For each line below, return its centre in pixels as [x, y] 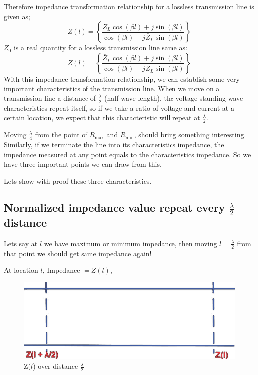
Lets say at [21, 243]
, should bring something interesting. [190, 135]
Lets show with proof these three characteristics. [78, 180]
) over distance [55, 366]
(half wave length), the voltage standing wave [174, 98]
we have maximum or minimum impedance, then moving [130, 243]
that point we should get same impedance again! [78, 253]
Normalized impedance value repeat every [115, 207]
